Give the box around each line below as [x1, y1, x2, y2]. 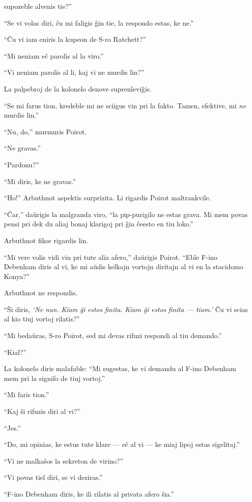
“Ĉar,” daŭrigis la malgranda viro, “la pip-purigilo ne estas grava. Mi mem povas [4, 209, 248, 219]
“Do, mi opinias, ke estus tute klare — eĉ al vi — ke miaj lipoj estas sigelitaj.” [4, 439, 240, 449]
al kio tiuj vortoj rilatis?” [4, 314, 80, 324]
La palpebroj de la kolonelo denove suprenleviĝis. [4, 83, 152, 94]
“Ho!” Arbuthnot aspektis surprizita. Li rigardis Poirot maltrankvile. [4, 192, 211, 203]
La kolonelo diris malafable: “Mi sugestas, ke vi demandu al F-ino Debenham [4, 363, 236, 374]
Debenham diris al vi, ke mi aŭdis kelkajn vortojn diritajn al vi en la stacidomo [4, 261, 244, 272]
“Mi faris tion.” [4, 389, 49, 400]
